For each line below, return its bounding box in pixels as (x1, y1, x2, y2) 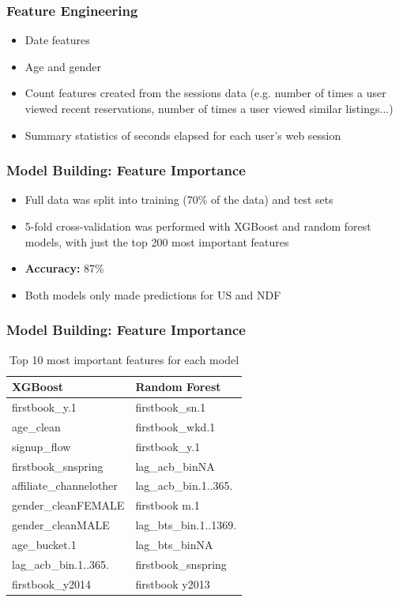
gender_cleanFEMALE (12, 497, 125, 514)
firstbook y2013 (135, 575, 210, 592)
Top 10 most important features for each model (9, 351, 239, 367)
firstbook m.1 (135, 497, 200, 514)
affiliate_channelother (12, 477, 118, 494)
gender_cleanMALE (12, 517, 110, 533)
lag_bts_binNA (135, 536, 213, 552)
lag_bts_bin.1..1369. (135, 517, 237, 533)
